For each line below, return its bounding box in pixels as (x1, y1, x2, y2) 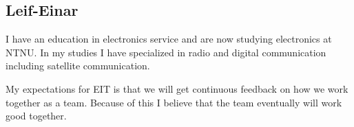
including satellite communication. (6, 58, 150, 73)
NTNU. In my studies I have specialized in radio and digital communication (6, 45, 326, 59)
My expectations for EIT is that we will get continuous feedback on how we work (6, 81, 348, 95)
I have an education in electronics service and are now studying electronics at (6, 32, 332, 46)
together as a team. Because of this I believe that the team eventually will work (6, 95, 342, 109)
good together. (6, 108, 67, 123)
